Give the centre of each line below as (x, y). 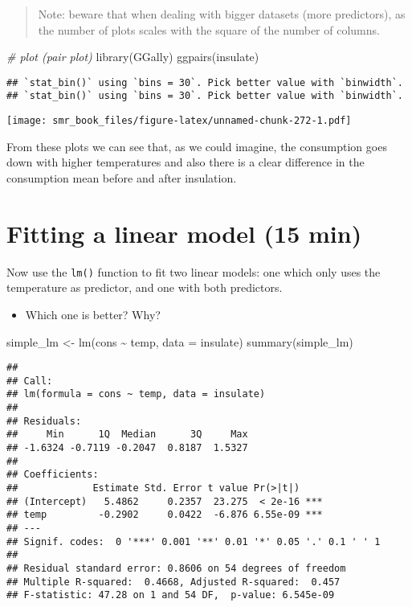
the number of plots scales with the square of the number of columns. (209, 29)
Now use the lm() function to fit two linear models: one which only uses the (194, 271)
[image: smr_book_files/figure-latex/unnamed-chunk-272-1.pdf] (179, 121)
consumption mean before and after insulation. (122, 177)
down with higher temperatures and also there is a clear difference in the (186, 162)
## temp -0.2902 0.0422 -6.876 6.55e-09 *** (165, 515)
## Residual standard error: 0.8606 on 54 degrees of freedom (176, 568)
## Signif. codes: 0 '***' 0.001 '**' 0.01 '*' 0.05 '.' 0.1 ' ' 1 (194, 541)
